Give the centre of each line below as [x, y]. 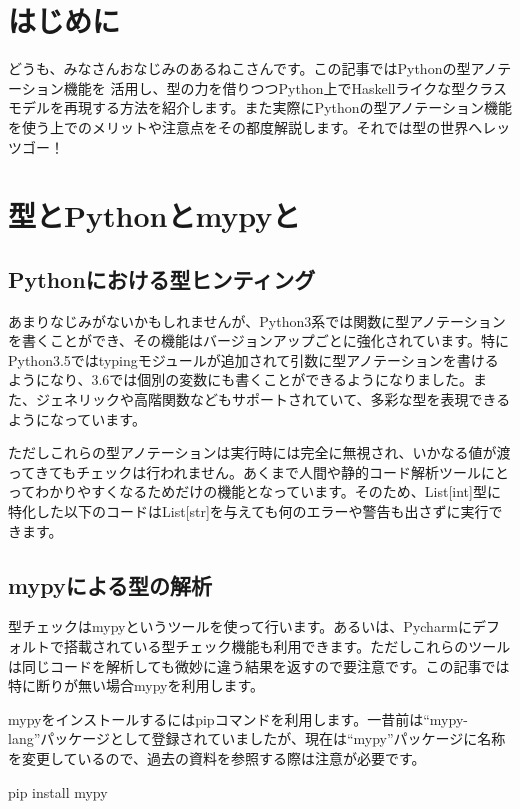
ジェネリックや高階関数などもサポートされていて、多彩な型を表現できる [273, 399]
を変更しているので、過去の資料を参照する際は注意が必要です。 [217, 757]
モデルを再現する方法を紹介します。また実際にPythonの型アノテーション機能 [260, 107]
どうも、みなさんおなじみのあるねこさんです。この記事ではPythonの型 [239, 68]
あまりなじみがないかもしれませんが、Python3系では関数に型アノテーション [257, 320]
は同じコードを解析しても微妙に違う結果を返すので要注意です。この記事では [259, 665]
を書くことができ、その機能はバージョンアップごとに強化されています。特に [258, 340]
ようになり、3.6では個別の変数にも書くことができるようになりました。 [241, 379]
